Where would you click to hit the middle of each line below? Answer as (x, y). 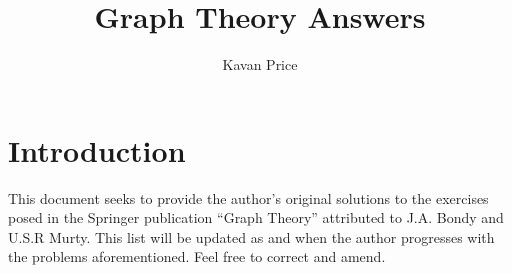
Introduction (97, 149)
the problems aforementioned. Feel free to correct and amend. (197, 256)
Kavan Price (260, 64)
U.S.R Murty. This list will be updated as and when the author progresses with (251, 236)
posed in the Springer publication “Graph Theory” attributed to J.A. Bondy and (256, 217)
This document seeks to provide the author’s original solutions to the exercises (248, 197)
